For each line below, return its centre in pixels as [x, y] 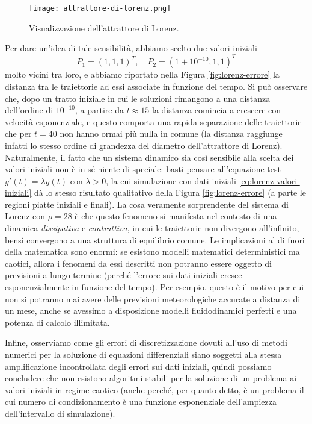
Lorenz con [25, 216]
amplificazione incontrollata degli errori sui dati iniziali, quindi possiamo [138, 366]
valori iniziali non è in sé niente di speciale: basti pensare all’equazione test [143, 169]
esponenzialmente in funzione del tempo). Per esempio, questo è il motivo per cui [154, 287]
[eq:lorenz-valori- [269, 180]
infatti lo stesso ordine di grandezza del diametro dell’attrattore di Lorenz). [144, 145]
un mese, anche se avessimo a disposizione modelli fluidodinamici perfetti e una [151, 310]
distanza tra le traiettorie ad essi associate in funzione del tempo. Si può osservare [156, 86]
